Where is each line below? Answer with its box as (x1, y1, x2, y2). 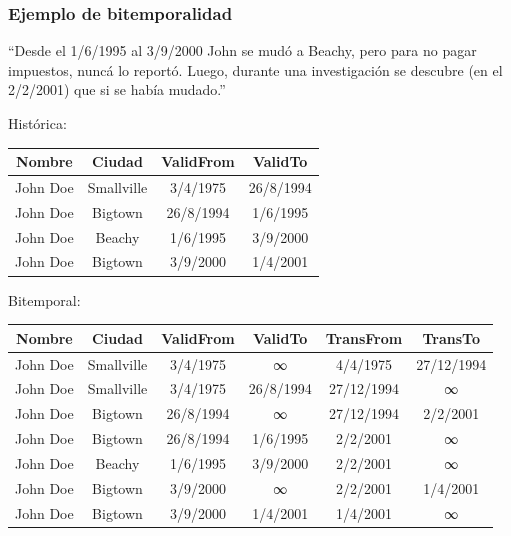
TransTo (422, 327, 480, 348)
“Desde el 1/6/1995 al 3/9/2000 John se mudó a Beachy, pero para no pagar (8, 40, 477, 61)
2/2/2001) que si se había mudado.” (8, 79, 226, 100)
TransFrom (325, 327, 403, 348)
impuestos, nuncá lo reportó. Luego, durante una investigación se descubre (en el (8, 59, 503, 80)
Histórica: (8, 113, 67, 133)
